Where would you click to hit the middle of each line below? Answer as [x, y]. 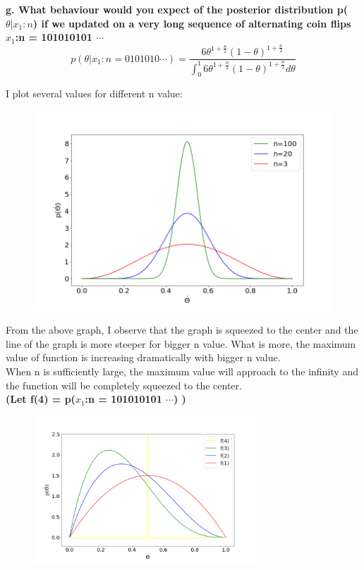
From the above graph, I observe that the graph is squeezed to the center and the [182, 330]
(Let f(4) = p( [41, 399]
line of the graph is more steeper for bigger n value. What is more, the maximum [181, 343]
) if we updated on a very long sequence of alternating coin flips [192, 23]
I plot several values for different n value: [94, 93]
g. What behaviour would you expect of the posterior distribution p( [177, 9]
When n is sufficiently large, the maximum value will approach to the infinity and [182, 371]
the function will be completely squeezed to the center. [124, 385]
